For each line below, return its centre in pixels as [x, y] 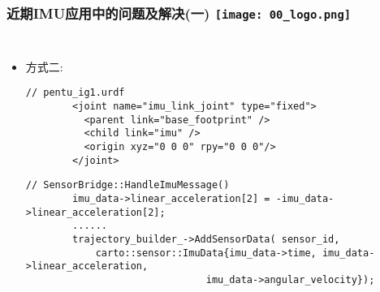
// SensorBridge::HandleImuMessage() [127, 185]
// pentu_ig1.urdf [75, 93]
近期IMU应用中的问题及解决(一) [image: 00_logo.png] [179, 13]
